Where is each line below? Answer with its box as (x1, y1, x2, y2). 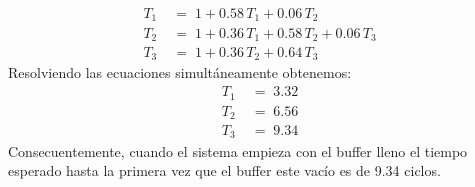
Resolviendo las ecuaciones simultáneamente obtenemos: (8, 62, 352, 83)
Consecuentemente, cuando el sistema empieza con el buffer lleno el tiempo (8, 140, 468, 161)
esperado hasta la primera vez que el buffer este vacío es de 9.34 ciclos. (8, 160, 441, 181)
